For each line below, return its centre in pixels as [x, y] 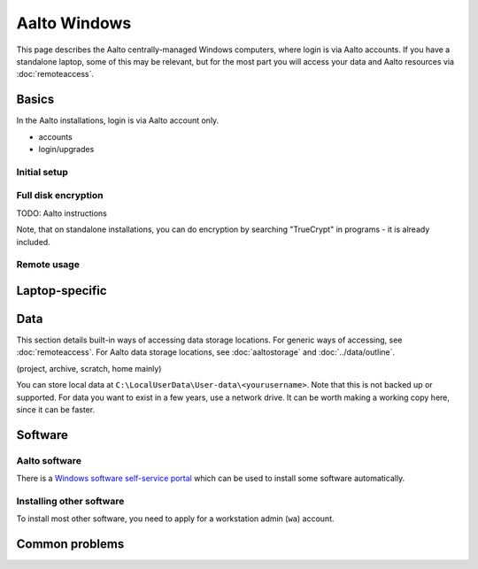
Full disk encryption [60, 196]
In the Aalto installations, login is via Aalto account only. [118, 120]
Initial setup [42, 172]
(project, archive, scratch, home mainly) [89, 368]
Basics [35, 100]
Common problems [70, 544]
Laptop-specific [62, 291]
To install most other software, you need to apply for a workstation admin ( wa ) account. [176, 519]
